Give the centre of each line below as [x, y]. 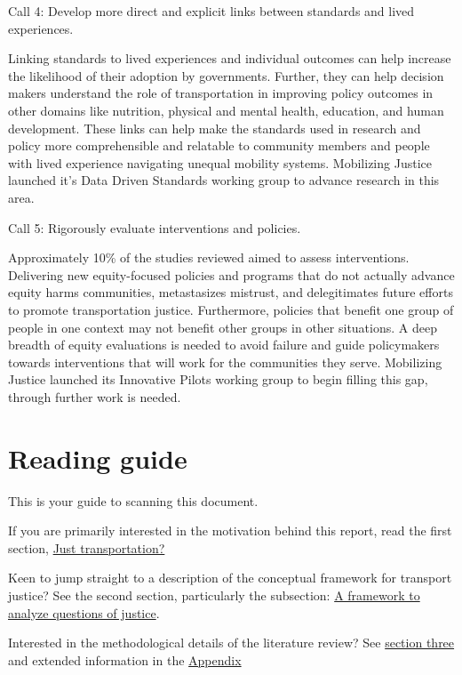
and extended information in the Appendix [125, 659]
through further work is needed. [95, 396]
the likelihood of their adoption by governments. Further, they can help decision [226, 75]
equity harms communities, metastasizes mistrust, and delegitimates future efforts [231, 292]
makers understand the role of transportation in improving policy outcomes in [221, 93]
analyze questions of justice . [84, 612]
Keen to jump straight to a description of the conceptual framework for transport [230, 578]
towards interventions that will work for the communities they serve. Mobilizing [225, 362]
